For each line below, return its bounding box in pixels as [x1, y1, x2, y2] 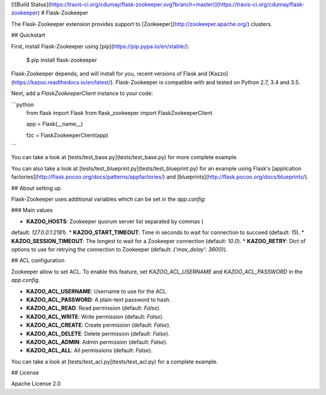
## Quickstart [11, 31, 45, 39]
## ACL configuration [11, 257, 65, 264]
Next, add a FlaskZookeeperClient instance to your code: [11, 90, 153, 97]
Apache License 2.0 [11, 380, 61, 387]
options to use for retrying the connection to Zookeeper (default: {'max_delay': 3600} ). [11, 246, 228, 253]
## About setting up [11, 184, 61, 192]
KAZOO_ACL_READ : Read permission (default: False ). [26, 304, 161, 312]
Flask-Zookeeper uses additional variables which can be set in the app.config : [11, 195, 206, 203]
